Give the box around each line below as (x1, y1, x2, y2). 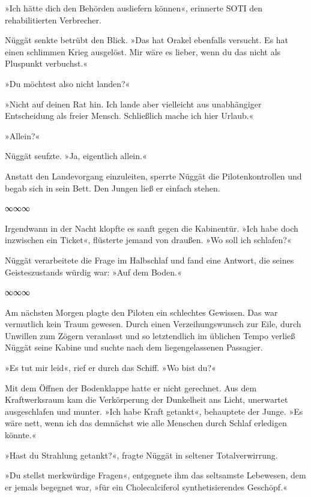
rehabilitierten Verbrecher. (5, 13, 101, 26)
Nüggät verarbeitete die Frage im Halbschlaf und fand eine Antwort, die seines (5, 253, 294, 266)
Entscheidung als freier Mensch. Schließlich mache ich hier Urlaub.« (5, 109, 254, 122)
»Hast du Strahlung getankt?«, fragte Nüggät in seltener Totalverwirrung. (5, 448, 278, 461)
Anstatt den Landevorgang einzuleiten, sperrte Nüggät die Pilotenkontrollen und (5, 169, 302, 182)
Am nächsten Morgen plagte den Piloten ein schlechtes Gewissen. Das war (5, 306, 278, 318)
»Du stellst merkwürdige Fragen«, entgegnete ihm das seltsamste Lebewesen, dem (5, 469, 306, 481)
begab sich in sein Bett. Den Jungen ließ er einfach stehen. (5, 181, 220, 194)
